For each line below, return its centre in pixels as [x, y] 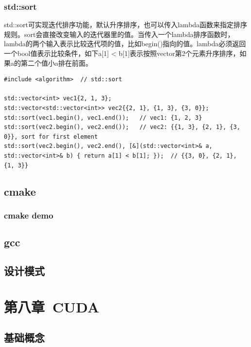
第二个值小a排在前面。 [56, 63]
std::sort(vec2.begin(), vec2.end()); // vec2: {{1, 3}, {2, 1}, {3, [122, 127]
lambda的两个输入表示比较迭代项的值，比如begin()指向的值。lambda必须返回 [125, 44]
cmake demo [29, 215]
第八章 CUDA [52, 306]
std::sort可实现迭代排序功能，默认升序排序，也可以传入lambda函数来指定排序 [126, 25]
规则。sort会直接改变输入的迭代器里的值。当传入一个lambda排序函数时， [119, 34]
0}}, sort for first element [51, 137]
